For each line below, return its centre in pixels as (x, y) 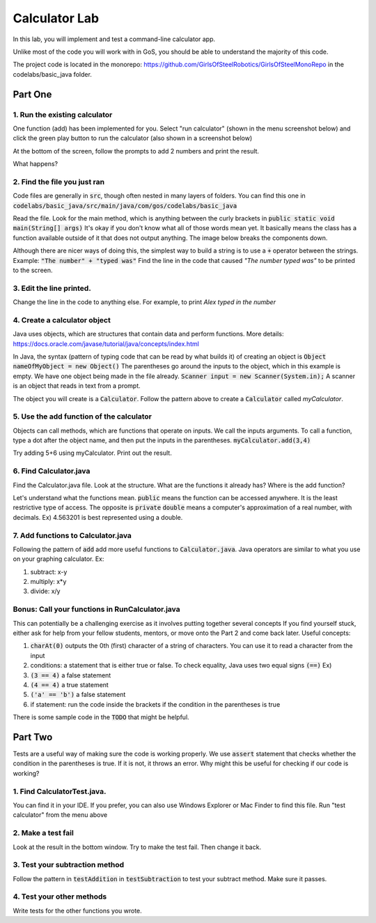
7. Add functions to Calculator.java (72, 535)
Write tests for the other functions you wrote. (77, 910)
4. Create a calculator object (62, 320)
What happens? (36, 164)
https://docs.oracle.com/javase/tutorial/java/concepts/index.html (106, 344)
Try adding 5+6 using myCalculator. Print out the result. (92, 453)
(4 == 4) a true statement (70, 684)
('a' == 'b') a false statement (78, 695)
